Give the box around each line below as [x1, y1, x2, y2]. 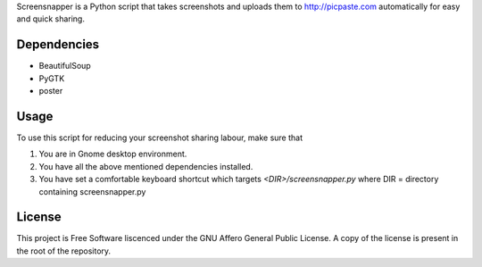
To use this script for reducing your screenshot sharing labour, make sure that [16, 132, 303, 143]
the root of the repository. [16, 246, 112, 256]
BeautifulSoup [38, 61, 91, 71]
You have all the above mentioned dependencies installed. [38, 161, 253, 171]
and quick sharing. [16, 13, 85, 24]
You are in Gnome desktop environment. [38, 148, 187, 160]
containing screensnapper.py [38, 186, 146, 196]
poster [38, 86, 63, 96]
